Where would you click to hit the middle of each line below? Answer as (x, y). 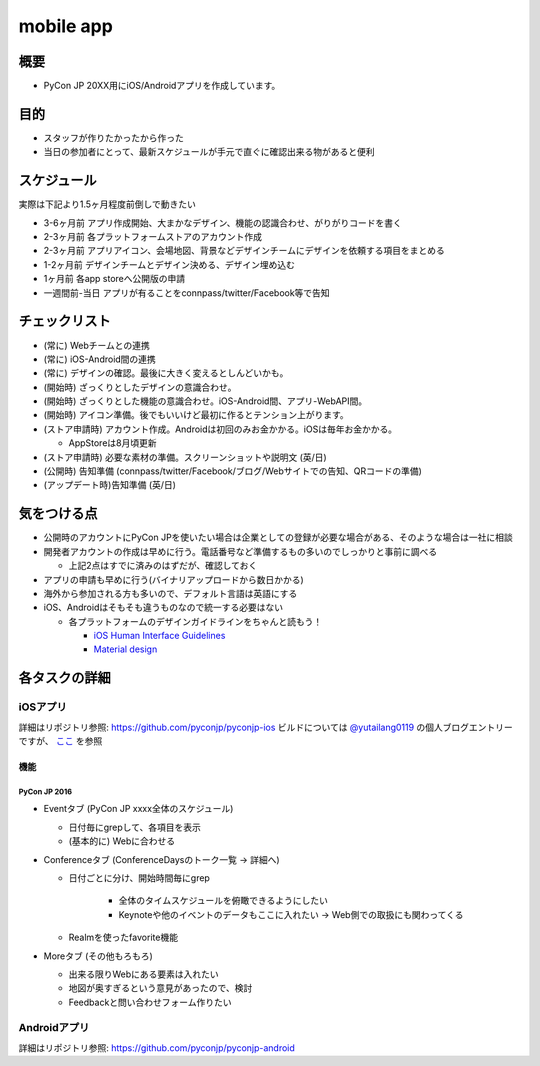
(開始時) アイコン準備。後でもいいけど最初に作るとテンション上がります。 (196, 415)
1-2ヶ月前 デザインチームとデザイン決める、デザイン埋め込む (169, 264)
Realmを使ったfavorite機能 (123, 937)
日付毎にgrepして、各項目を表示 (135, 827)
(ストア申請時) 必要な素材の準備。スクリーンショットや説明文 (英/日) (185, 457)
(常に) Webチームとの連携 (96, 345)
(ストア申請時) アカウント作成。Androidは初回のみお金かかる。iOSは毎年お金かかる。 (220, 429)
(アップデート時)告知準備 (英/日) (110, 485)
